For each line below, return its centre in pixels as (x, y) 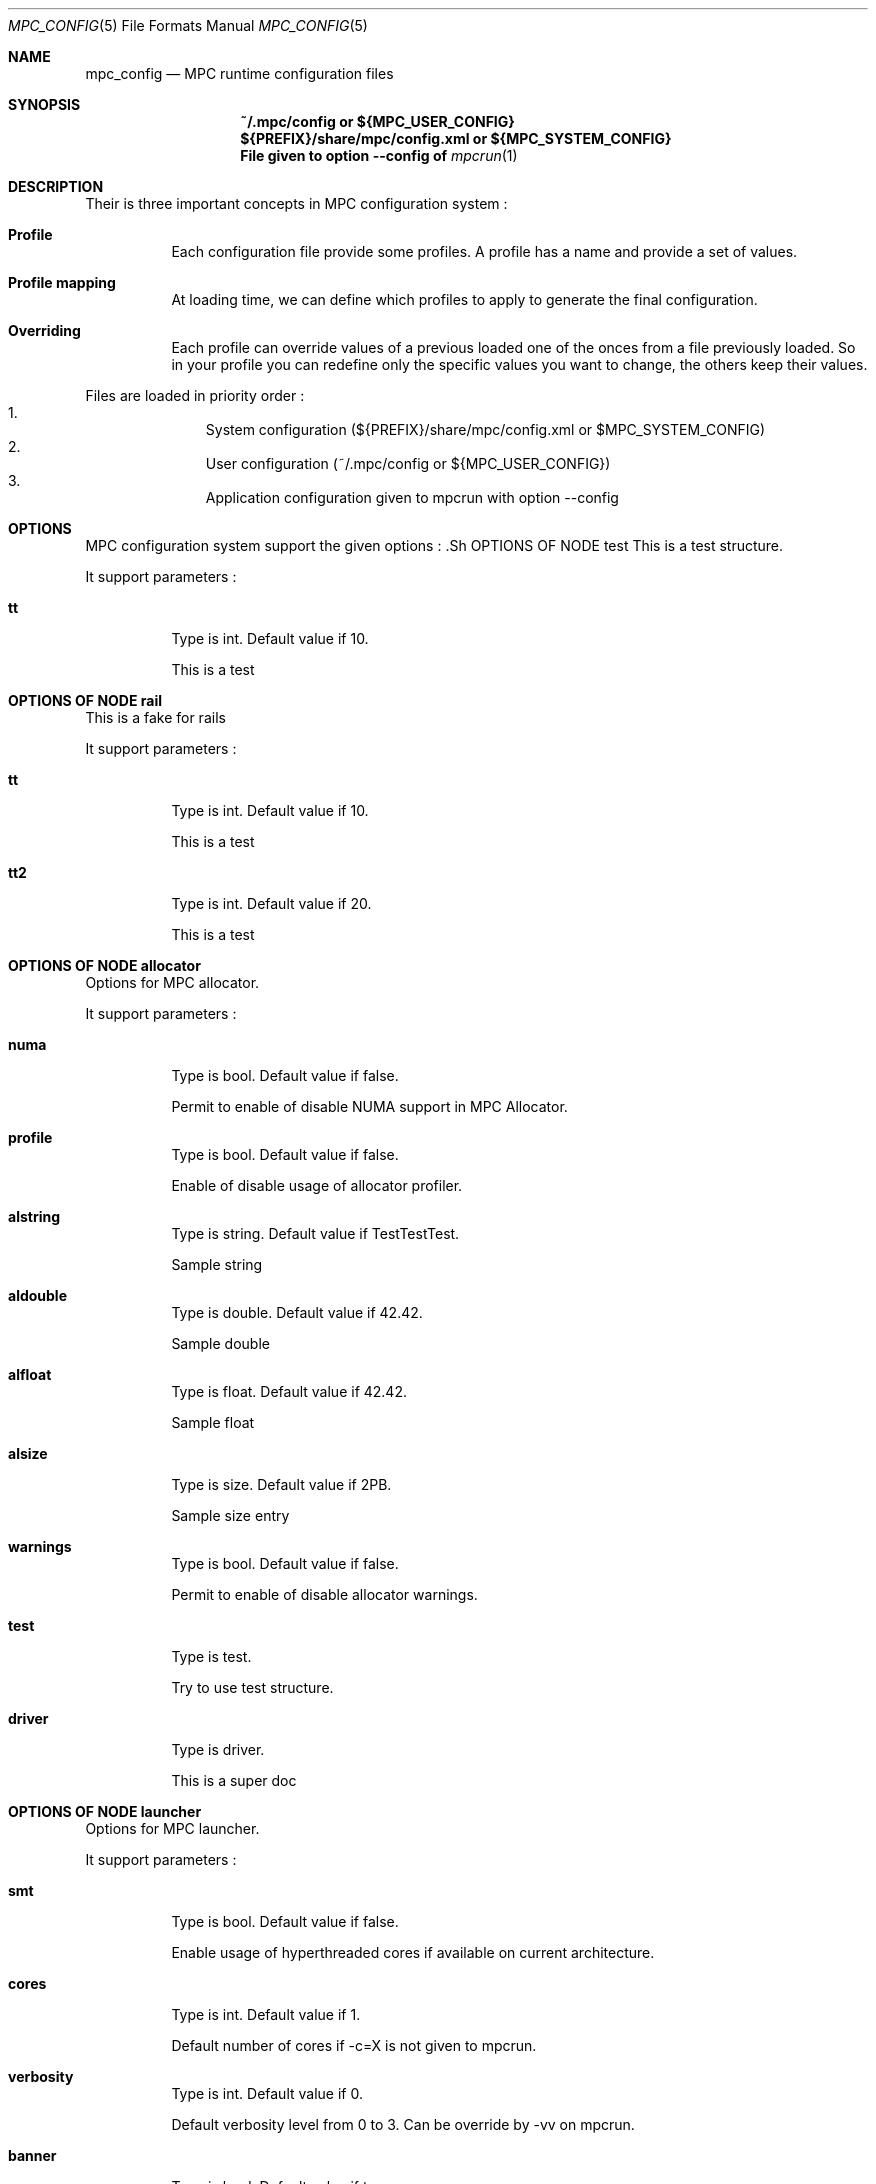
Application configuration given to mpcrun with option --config (412, 497)
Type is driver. (218, 1749)
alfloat (30, 1374)
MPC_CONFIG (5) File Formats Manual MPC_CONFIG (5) (188, 25)
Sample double (220, 1343)
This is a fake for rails (155, 717)
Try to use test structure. (252, 1687)
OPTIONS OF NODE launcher (105, 1811)
